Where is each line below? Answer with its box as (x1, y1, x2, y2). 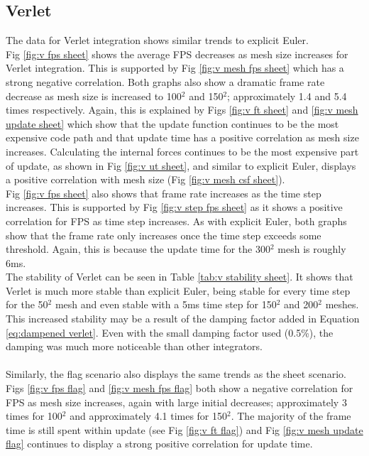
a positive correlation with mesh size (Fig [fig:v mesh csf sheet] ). (6, 172, 285, 187)
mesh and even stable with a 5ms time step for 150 (55, 297, 277, 312)
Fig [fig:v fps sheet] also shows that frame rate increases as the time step (6, 185, 321, 200)
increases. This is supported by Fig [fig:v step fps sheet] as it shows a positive (6, 200, 343, 215)
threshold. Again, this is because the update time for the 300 (6, 241, 270, 256)
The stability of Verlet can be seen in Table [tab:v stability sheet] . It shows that (6, 269, 353, 284)
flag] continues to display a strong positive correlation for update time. (6, 436, 313, 451)
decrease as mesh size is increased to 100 (6, 88, 182, 103)
